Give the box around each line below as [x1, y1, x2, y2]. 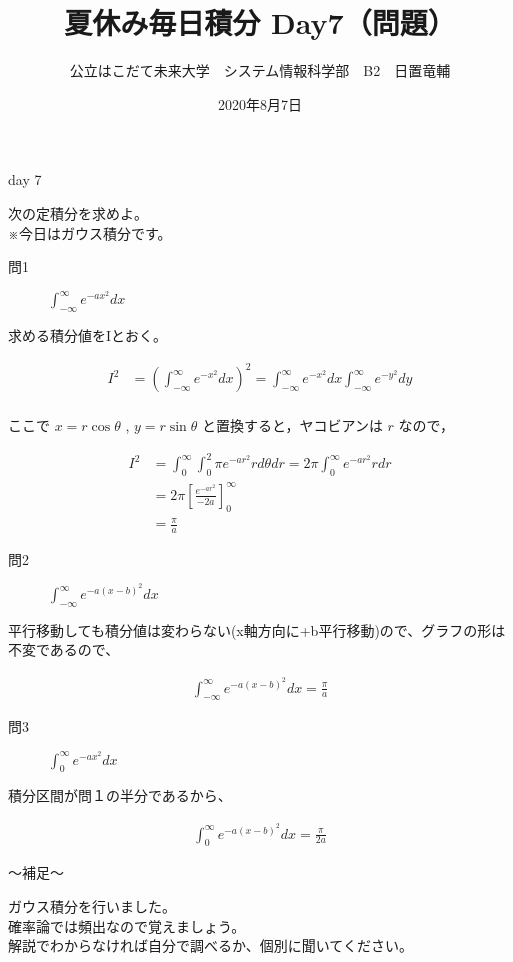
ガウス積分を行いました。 [8, 896, 176, 917]
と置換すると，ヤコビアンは [202, 415, 383, 436]
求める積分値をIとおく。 [8, 325, 168, 346]
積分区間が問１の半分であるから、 [8, 785, 232, 806]
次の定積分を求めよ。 [8, 202, 148, 223]
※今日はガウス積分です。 [8, 222, 172, 243]
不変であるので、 [8, 639, 120, 660]
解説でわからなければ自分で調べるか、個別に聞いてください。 [8, 935, 413, 956]
